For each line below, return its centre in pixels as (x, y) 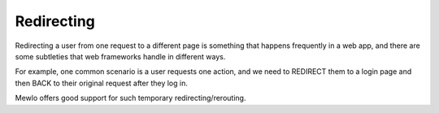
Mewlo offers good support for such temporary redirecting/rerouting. (130, 98)
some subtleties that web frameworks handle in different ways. (120, 56)
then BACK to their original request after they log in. (102, 83)
